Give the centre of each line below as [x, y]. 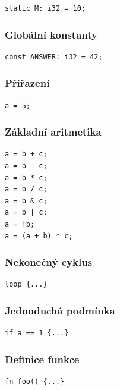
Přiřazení [27, 83]
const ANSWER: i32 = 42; [54, 57]
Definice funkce [42, 359]
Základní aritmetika [53, 132]
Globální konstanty [51, 34]
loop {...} [26, 284]
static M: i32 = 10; [45, 8]
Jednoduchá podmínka [60, 310]
